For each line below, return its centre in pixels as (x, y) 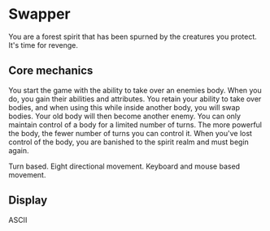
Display (28, 201)
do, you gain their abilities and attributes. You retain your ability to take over (135, 99)
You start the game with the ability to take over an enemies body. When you (135, 90)
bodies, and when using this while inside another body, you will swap (124, 107)
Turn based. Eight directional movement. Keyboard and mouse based (124, 166)
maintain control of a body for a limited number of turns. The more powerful (135, 124)
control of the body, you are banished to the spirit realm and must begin (129, 142)
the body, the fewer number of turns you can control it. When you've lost (130, 133)
